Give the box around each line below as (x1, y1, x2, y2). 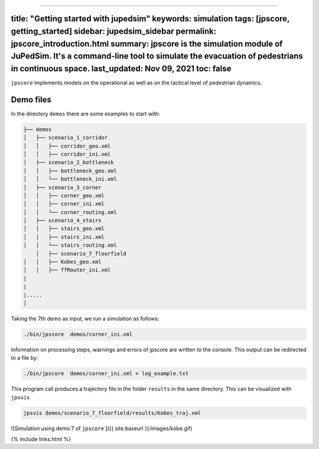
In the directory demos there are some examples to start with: (11, 110, 161, 117)
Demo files (11, 95, 51, 105)
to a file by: (11, 354, 38, 361)
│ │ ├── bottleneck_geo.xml (23, 167, 118, 174)
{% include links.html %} (11, 435, 71, 443)
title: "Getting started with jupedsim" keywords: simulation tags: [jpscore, (11, 14, 289, 24)
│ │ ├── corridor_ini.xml (23, 151, 111, 157)
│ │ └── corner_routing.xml (23, 209, 118, 215)
